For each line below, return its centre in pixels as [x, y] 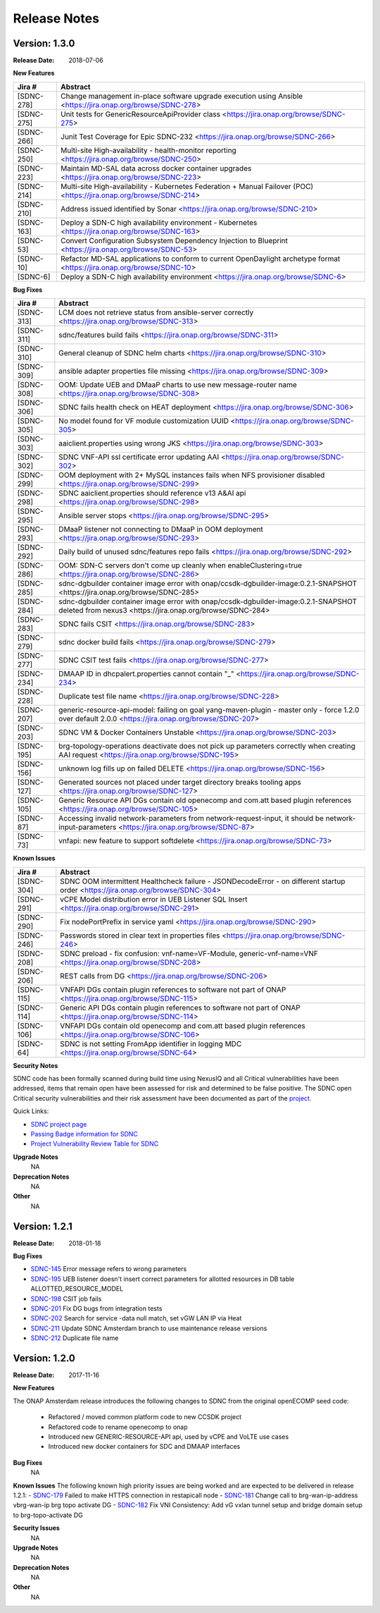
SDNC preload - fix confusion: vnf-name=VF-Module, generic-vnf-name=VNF [189, 953]
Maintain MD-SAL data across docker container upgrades [156, 168]
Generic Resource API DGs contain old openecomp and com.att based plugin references [205, 800]
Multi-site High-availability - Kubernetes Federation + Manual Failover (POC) [187, 186]
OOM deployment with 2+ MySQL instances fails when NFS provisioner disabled [192, 475]
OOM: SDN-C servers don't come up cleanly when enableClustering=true [180, 565]
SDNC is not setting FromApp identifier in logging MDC [151, 1043]
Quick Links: [31, 1111]
